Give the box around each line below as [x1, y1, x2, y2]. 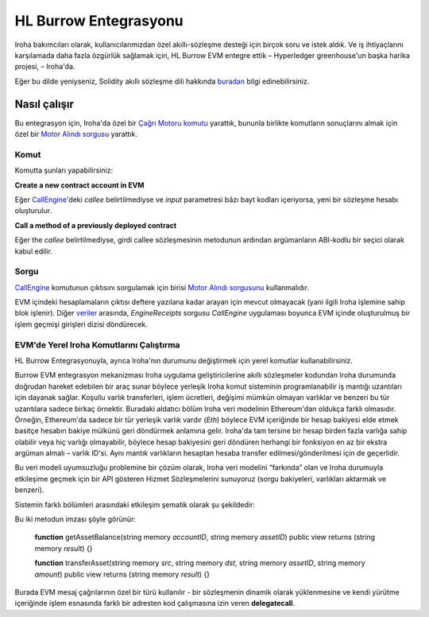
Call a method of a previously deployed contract [14, 220, 177, 230]
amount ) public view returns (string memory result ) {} [34, 569, 211, 579]
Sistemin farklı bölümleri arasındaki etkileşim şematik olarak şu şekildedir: [14, 499, 256, 509]
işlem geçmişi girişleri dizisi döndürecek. [14, 319, 149, 329]
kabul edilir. [14, 246, 53, 256]
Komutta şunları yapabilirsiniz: [14, 165, 114, 175]
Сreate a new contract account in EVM [14, 180, 145, 190]
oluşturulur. [14, 206, 52, 215]
